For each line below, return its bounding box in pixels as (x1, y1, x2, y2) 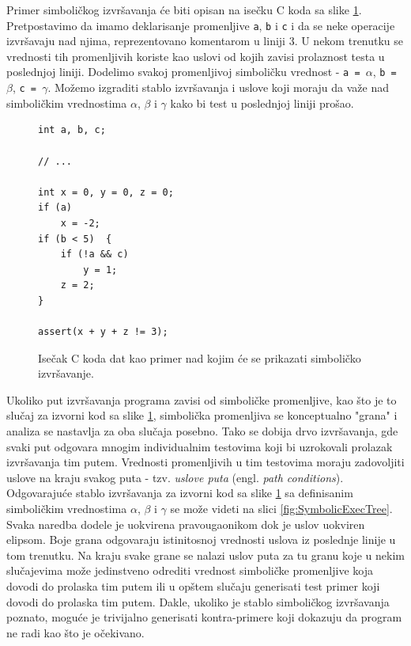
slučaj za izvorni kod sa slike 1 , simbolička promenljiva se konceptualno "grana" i (6, 407, 398, 424)
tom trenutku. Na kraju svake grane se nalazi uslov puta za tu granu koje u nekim (6, 546, 405, 563)
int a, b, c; (38, 124, 106, 136)
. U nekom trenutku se (294, 32, 404, 49)
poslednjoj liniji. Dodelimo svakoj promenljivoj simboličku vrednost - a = (6, 63, 360, 80)
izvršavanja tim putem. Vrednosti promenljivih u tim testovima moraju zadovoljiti (6, 454, 405, 470)
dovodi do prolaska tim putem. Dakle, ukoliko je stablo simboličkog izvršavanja (6, 593, 390, 610)
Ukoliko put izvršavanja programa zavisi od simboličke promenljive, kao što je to (6, 391, 397, 408)
